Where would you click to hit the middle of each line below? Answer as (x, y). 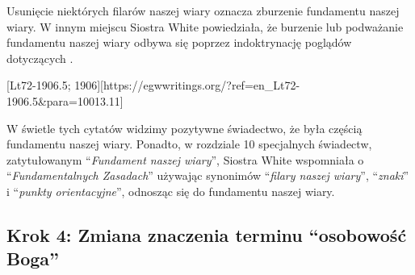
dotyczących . (40, 58)
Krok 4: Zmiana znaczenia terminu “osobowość (207, 234)
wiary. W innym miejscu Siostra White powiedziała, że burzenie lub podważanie (205, 26)
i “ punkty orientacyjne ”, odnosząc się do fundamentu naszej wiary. (171, 191)
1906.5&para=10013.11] (65, 100)
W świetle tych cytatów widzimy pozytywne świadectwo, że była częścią (184, 128)
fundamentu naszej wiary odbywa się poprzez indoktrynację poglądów (179, 42)
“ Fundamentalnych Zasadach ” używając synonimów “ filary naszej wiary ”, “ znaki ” (208, 175)
